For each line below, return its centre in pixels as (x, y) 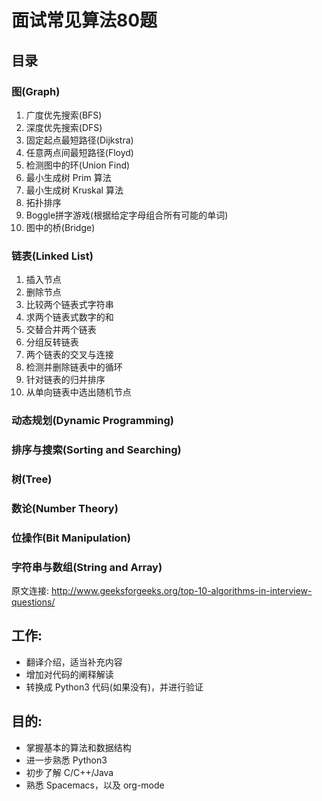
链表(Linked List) (52, 256)
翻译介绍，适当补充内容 (74, 662)
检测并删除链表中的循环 (74, 367)
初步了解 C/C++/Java (69, 772)
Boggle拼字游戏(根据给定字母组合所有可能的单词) (127, 215)
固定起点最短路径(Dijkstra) (79, 140)
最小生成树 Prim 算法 (68, 177)
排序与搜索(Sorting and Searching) (96, 450)
